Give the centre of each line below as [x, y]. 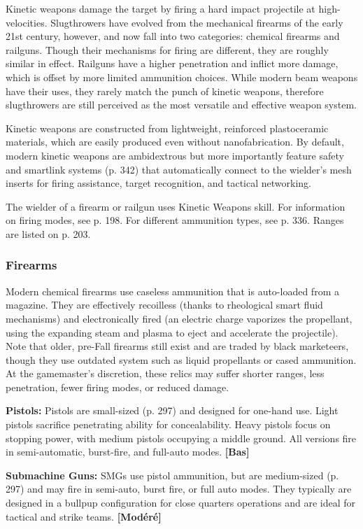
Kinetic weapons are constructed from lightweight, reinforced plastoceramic [167, 128]
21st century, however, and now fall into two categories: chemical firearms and [173, 36]
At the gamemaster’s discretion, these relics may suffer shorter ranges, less [165, 373]
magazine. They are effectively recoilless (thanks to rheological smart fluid [164, 305]
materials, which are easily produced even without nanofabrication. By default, [175, 142]
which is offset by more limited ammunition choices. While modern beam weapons [182, 77]
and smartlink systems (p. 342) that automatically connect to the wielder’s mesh [179, 169]
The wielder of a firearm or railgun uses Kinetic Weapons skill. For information [176, 206]
